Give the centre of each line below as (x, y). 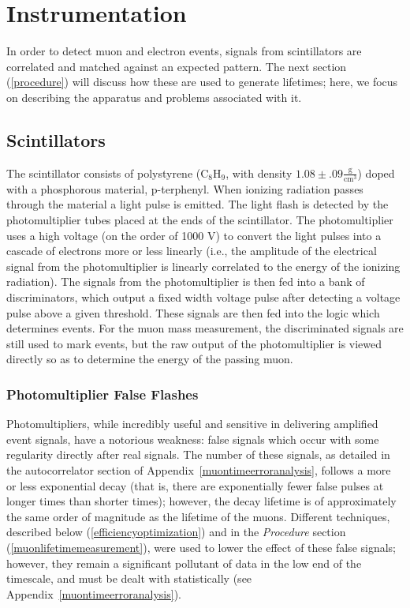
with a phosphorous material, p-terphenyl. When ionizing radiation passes (185, 188)
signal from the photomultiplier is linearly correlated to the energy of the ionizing (203, 266)
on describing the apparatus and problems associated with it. (154, 97)
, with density (259, 173)
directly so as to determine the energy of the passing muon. (150, 359)
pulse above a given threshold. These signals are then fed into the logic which (193, 312)
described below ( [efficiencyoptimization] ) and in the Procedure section (176, 532)
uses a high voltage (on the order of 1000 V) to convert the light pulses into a (194, 235)
